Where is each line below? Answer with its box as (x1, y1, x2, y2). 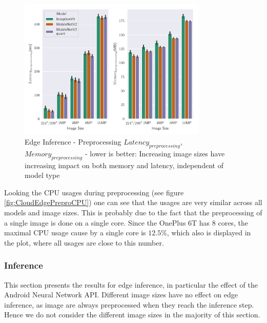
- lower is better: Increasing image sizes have (85, 148, 225, 158)
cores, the (218, 217, 248, 228)
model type (25, 170, 60, 180)
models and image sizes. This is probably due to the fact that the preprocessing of (4, 207, 262, 217)
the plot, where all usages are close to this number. (4, 237, 164, 248)
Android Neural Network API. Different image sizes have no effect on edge (4, 289, 238, 300)
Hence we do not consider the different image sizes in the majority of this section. (4, 309, 260, 320)
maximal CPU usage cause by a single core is (4, 227, 146, 238)
